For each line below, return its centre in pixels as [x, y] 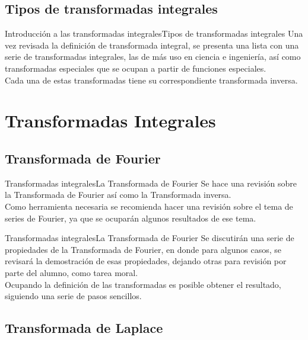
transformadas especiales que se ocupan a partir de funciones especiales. [136, 68]
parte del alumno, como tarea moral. [72, 272]
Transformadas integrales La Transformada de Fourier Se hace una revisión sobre [151, 183]
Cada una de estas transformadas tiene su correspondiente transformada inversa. [151, 80]
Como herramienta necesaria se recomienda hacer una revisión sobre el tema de [149, 206]
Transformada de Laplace [84, 328]
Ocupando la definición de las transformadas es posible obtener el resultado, [143, 284]
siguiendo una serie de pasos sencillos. [73, 296]
